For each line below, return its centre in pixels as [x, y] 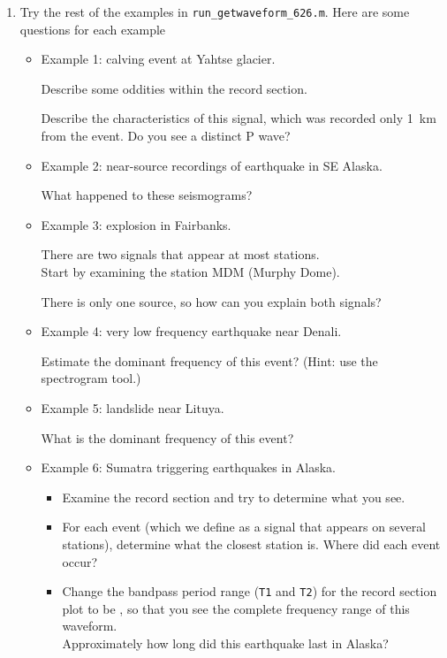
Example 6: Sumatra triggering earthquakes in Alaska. [189, 467]
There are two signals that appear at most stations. [180, 254]
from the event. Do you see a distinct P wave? [166, 136]
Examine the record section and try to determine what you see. [234, 497]
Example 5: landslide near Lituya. [133, 407]
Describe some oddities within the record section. [174, 88]
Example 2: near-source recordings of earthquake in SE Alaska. [212, 165]
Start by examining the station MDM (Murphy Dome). [190, 272]
